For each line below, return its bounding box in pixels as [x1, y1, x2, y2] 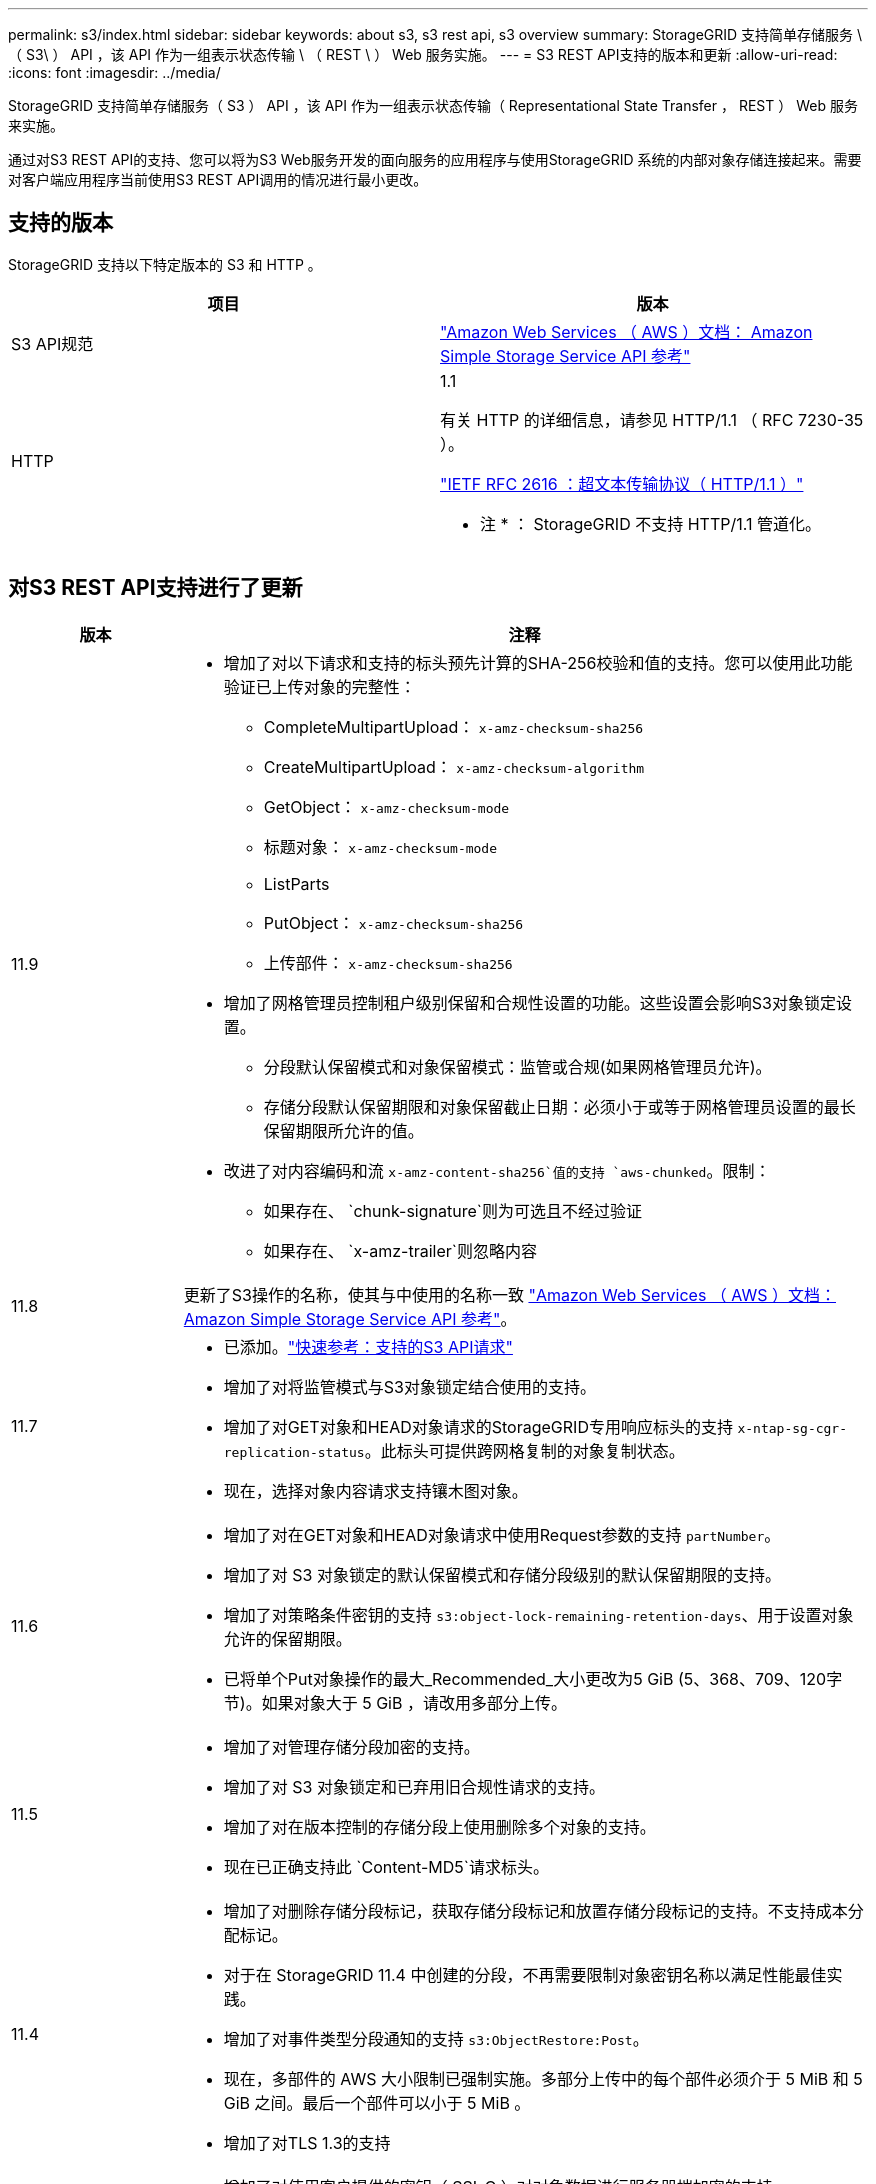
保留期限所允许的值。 [263, 1120, 424, 1141]
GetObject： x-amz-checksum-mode [263, 796, 510, 817]
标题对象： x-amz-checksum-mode [263, 836, 498, 857]
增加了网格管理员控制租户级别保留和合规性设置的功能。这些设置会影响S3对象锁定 [223, 992, 836, 1013]
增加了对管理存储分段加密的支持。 [223, 1736, 480, 1757]
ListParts [263, 873, 330, 894]
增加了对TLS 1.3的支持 [223, 2132, 391, 2153]
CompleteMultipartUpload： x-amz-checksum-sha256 [263, 716, 644, 737]
